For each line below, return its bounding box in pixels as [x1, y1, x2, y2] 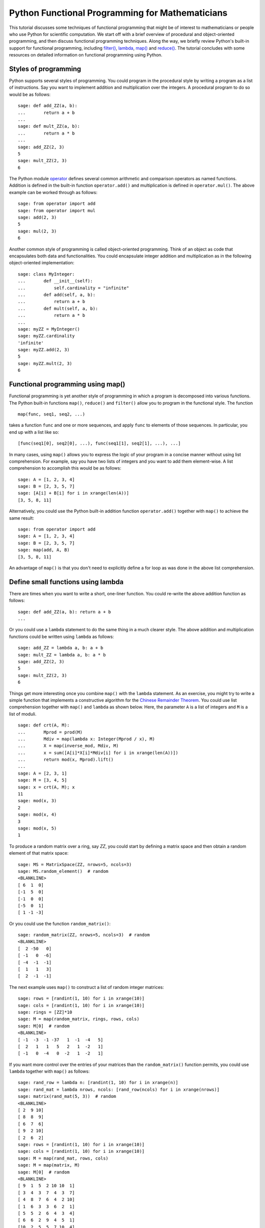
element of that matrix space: [9, 850, 69, 856]
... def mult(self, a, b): [18, 306, 98, 311]
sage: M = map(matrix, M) [18, 1162, 80, 1168]
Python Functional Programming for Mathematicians [9, 7, 228, 18]
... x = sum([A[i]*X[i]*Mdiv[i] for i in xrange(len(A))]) [18, 750, 179, 755]
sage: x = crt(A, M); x [18, 784, 75, 790]
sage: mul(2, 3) [18, 228, 57, 234]
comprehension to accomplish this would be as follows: [9, 465, 121, 471]
